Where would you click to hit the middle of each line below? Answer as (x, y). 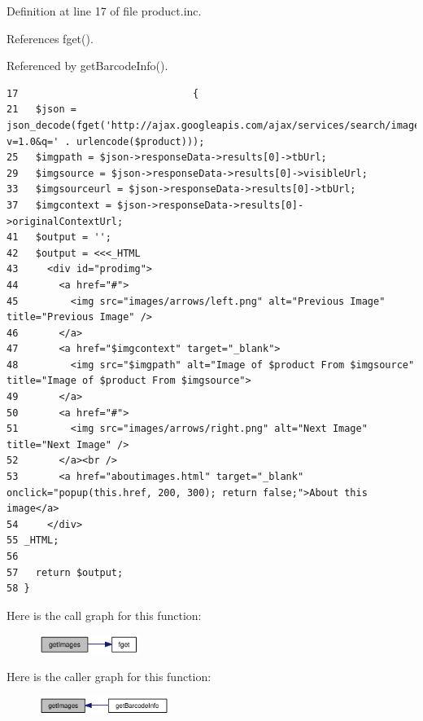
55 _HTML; (33, 541)
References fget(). (50, 38)
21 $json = (41, 110)
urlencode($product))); (140, 141)
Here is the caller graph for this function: (109, 677)
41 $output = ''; (59, 237)
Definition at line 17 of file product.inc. (104, 11)
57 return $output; (65, 572)
